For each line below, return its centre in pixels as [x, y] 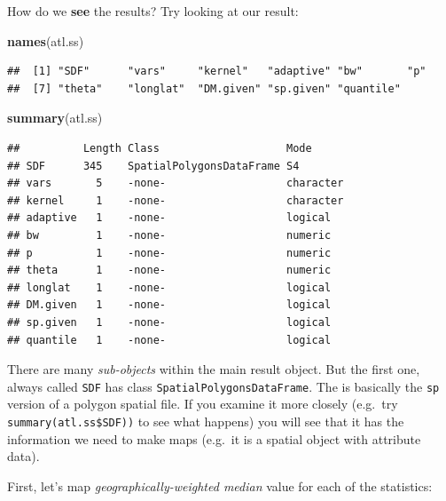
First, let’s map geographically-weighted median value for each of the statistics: [220, 485]
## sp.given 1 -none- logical [169, 322]
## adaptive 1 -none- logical [169, 218]
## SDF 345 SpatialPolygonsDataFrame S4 [153, 166]
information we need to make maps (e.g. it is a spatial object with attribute [214, 438]
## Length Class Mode [160, 148]
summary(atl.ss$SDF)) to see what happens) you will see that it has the [206, 421]
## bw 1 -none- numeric [169, 235]
